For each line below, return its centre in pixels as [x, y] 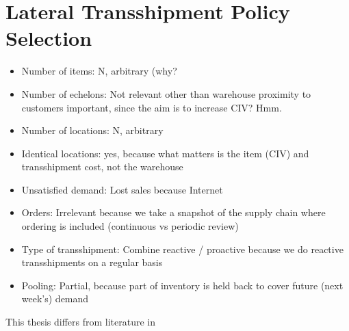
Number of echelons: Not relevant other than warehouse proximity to [166, 93]
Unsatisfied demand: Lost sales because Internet [122, 189]
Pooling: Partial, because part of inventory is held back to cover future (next [182, 285]
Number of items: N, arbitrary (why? [99, 71]
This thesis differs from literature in [81, 322]
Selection [49, 38]
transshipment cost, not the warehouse [102, 167]
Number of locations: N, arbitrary [92, 130]
